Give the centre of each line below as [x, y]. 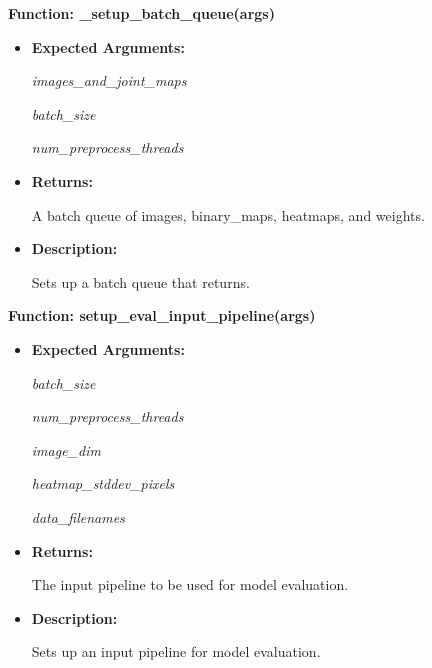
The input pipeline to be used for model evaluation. [190, 584]
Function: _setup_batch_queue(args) [141, 13]
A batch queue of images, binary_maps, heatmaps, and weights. [228, 214]
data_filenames [78, 516]
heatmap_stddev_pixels [103, 483]
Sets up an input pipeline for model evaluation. [176, 651]
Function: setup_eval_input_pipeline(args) [162, 315]
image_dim [66, 449]
